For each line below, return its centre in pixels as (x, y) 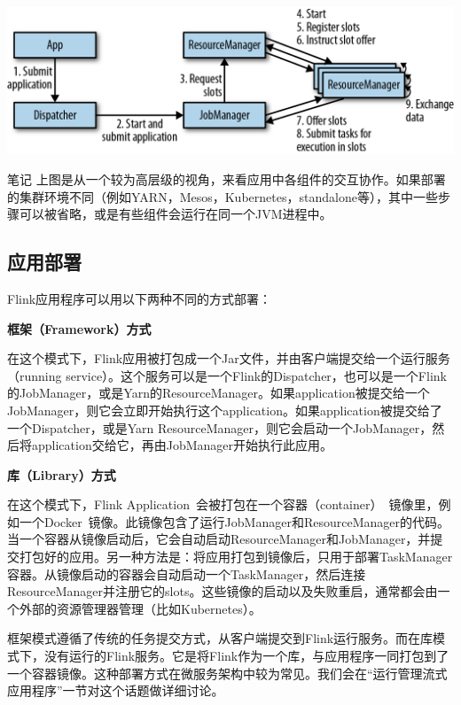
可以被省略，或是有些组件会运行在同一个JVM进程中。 (176, 214)
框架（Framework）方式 (79, 328)
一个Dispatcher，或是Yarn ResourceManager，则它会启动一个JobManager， (220, 427)
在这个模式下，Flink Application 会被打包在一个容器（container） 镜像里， (223, 504)
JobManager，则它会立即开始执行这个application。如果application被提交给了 (225, 410)
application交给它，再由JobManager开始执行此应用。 (182, 445)
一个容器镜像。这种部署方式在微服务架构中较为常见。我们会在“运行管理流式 (227, 673)
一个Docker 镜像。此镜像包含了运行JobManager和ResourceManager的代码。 (234, 521)
